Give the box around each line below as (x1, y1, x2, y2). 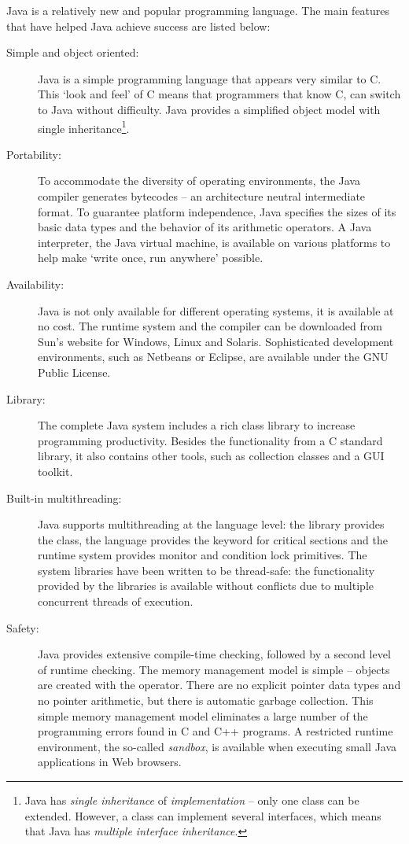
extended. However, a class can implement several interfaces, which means (24, 807, 381, 824)
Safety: (6, 619, 39, 636)
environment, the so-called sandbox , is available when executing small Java (38, 738, 397, 754)
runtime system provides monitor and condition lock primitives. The (38, 547, 367, 563)
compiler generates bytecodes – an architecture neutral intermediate (38, 188, 366, 204)
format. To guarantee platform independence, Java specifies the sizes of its (38, 203, 396, 219)
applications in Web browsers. (38, 754, 182, 770)
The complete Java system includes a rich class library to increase (38, 417, 356, 433)
